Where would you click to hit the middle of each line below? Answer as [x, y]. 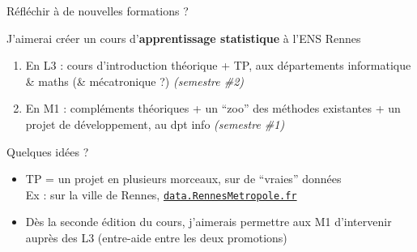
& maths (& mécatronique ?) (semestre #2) [135, 81]
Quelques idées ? [48, 151]
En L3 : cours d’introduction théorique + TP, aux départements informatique [218, 65]
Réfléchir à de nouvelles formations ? [98, 11]
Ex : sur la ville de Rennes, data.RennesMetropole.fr [161, 194]
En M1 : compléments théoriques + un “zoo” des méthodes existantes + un [213, 108]
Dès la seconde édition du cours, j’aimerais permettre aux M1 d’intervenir [208, 222]
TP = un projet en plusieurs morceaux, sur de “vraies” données [183, 179]
